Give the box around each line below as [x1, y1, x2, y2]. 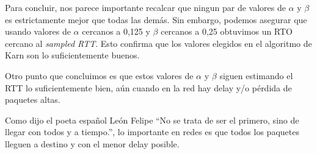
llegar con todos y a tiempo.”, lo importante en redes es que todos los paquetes [5, 125, 299, 138]
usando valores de [5, 25, 71, 38]
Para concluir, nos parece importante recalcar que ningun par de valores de [5, 1, 286, 13]
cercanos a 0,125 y [82, 25, 150, 38]
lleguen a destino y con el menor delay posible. [5, 137, 180, 150]
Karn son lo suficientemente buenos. [5, 49, 140, 61]
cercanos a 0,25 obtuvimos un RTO [161, 25, 293, 38]
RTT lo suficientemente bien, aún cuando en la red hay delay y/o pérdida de [5, 81, 292, 94]
